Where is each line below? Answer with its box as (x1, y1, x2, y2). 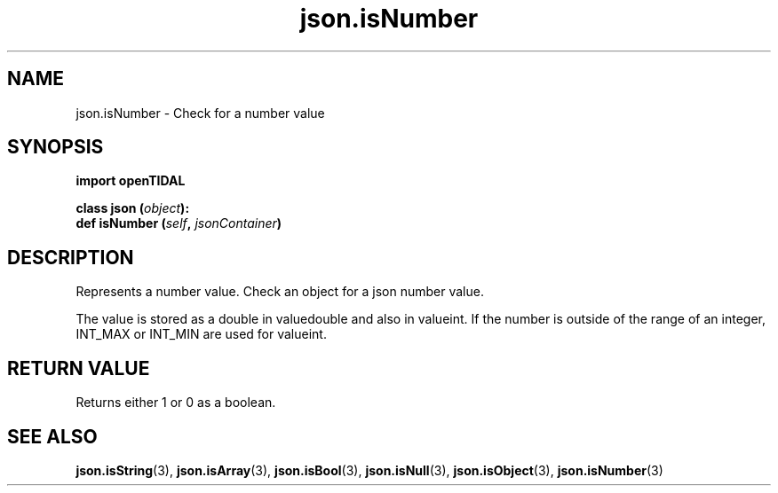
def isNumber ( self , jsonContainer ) (75, 215, 282, 231)
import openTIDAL (75, 173, 186, 189)
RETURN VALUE (7, 356, 150, 380)
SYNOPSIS (7, 136, 104, 159)
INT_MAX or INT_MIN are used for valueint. (75, 326, 327, 342)
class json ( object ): (75, 200, 190, 216)
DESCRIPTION (7, 246, 134, 269)
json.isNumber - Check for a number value (75, 105, 325, 121)
